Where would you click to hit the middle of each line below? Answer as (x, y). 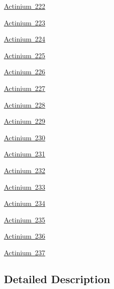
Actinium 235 (25, 219)
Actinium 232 (25, 170)
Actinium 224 (25, 39)
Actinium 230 (25, 137)
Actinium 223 (25, 22)
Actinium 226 (25, 72)
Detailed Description (57, 278)
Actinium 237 (25, 252)
